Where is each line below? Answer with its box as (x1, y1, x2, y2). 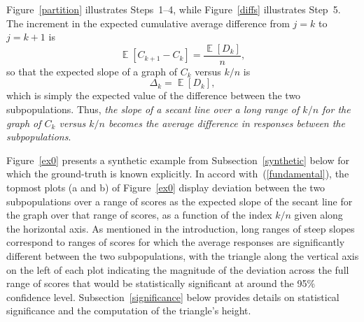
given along (294, 207, 343, 222)
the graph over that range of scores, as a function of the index (6, 207, 272, 222)
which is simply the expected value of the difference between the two (6, 88, 301, 103)
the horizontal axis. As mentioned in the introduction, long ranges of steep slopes (6, 221, 355, 235)
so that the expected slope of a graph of (6, 64, 178, 78)
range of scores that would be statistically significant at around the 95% (6, 276, 316, 291)
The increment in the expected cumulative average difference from (6, 15, 290, 30)
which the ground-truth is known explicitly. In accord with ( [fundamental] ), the (6, 166, 349, 181)
